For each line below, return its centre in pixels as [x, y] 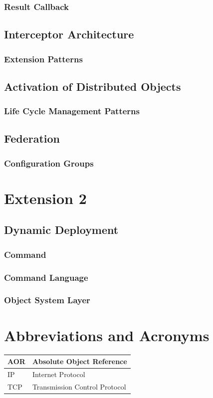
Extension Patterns [43, 59]
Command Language [46, 277]
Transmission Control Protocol [79, 386]
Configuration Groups [49, 163]
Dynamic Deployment [61, 230]
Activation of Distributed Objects [93, 86]
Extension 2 [45, 198]
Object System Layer [47, 300]
